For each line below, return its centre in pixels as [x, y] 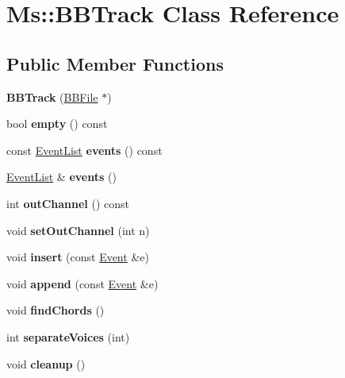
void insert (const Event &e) [78, 257]
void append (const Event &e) [82, 283]
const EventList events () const [84, 150]
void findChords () [56, 310]
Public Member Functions [115, 63]
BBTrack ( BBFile [52, 96]
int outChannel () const [68, 203]
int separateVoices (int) [68, 336]
